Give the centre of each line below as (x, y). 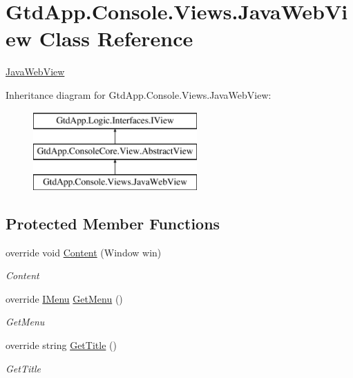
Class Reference (116, 38)
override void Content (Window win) (84, 252)
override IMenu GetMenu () (64, 298)
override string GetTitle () (61, 345)
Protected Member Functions (113, 223)
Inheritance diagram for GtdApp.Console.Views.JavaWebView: (139, 94)
